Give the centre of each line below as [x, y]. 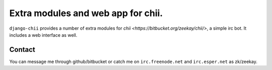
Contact [22, 50]
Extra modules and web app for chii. [86, 13]
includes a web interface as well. [43, 35]
